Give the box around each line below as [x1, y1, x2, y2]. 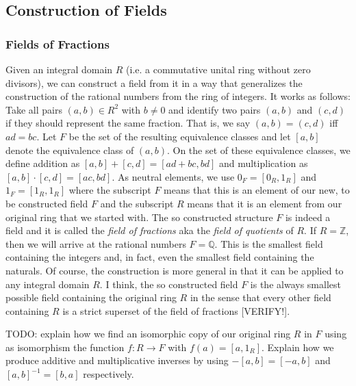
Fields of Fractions [5, 35, 110, 52]
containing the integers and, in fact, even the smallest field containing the [5, 250, 314, 264]
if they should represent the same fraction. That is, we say [5, 116, 251, 130]
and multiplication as [218, 156, 308, 170]
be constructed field [5, 196, 88, 210]
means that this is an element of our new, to [164, 183, 350, 197]
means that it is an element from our [187, 196, 342, 210]
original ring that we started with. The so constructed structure [5, 209, 273, 224]
